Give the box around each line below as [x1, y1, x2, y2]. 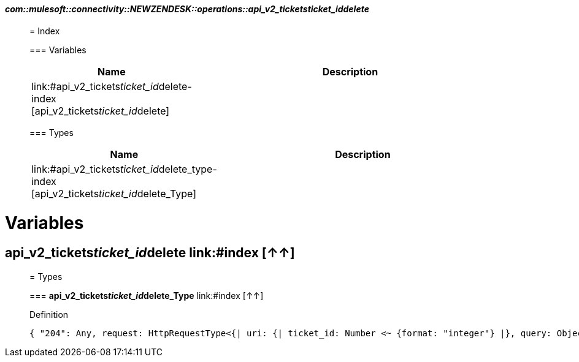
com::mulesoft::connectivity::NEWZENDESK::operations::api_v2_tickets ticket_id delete [5, 4, 369, 14]
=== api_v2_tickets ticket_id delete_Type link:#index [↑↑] [29, 290, 264, 301]
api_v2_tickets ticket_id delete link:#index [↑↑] [5, 245, 295, 261]
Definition [29, 309, 69, 320]
